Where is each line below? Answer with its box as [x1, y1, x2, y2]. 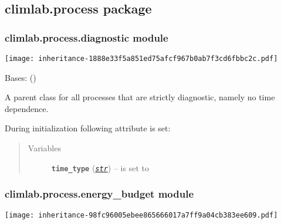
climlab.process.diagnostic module [5, 30, 168, 45]
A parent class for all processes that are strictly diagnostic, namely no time [5, 91, 275, 103]
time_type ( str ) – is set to [51, 161, 149, 174]
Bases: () [5, 71, 36, 83]
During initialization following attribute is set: [5, 122, 171, 134]
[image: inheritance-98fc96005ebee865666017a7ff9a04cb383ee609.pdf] [5, 211, 278, 219]
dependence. [5, 102, 49, 114]
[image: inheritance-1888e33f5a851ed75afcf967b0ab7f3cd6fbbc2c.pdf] [5, 55, 278, 63]
